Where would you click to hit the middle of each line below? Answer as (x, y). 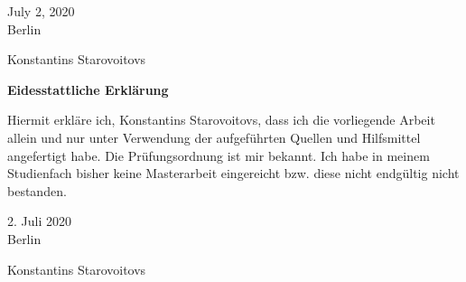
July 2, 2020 (41, 11)
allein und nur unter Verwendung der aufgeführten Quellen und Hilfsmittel (214, 137)
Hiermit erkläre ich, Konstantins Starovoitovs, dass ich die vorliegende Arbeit (221, 120)
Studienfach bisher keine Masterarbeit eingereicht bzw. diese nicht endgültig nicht (233, 173)
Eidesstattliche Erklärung (88, 89)
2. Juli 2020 (39, 221)
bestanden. (37, 190)
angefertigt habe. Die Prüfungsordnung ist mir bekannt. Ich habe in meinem (219, 155)
